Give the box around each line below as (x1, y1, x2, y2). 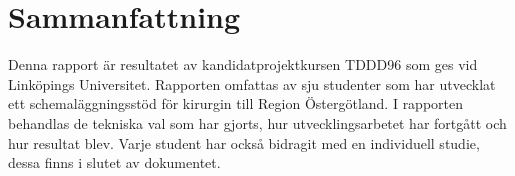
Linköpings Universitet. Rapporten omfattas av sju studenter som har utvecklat (8, 73, 496, 94)
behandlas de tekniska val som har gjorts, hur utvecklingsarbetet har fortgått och (8, 112, 507, 133)
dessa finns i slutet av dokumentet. (8, 152, 221, 173)
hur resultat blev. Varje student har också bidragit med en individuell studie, (8, 132, 480, 153)
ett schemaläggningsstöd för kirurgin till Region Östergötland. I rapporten (8, 93, 464, 114)
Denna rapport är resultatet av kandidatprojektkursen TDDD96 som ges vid (8, 54, 478, 75)
